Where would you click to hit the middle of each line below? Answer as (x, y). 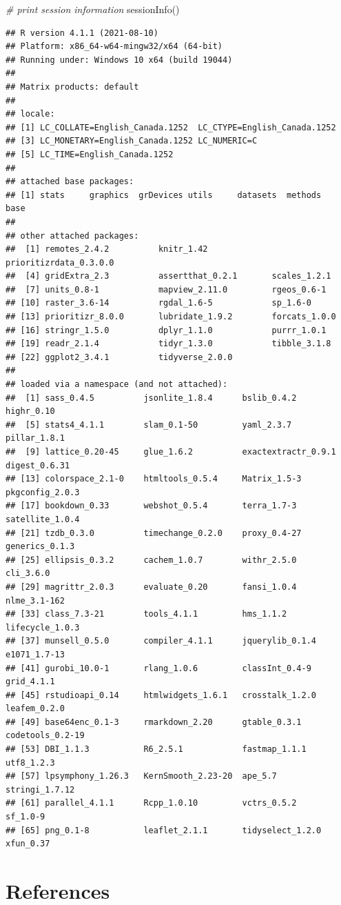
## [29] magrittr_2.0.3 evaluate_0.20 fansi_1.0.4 (151, 587)
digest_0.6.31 (38, 465)
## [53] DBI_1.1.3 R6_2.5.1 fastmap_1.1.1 (156, 749)
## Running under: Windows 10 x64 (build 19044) (119, 60)
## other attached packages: (72, 236)
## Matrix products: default (72, 87)
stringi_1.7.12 (40, 789)
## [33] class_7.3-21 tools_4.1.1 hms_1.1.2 (146, 614)
